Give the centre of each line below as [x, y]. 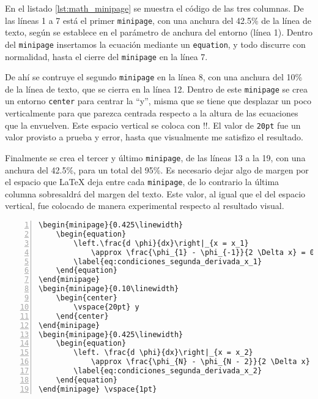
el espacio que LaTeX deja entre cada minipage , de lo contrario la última [142, 182]
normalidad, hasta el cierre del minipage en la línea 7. [106, 56]
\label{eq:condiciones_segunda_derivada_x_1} [168, 261]
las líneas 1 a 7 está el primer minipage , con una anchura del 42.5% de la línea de [158, 20]
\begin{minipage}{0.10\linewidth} [109, 289]
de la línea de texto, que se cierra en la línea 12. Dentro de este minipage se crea [156, 89]
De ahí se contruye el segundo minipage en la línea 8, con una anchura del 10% [154, 77]
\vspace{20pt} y [106, 307]
